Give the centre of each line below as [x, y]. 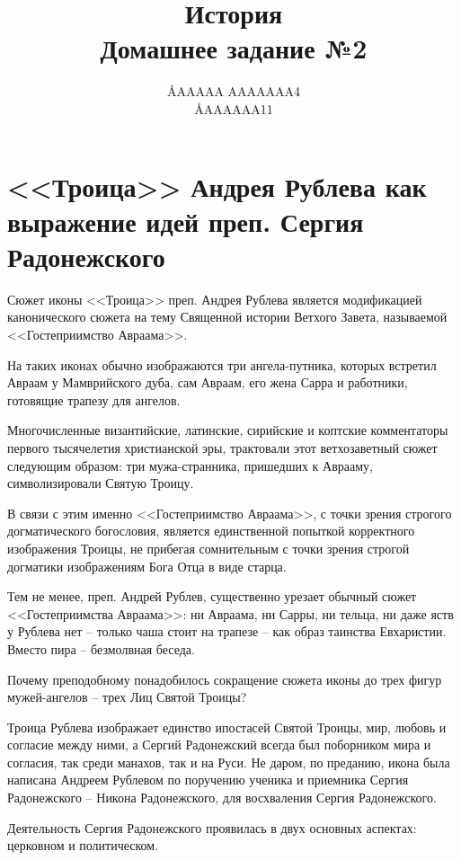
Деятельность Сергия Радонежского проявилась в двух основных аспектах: [212, 827]
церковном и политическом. [83, 845]
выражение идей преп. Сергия [186, 221]
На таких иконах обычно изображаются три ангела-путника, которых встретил [222, 364]
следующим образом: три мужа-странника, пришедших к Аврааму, [190, 465]
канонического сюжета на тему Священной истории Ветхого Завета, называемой [227, 317]
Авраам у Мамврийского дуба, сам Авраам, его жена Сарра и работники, [208, 382]
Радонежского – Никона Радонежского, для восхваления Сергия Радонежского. [222, 798]
